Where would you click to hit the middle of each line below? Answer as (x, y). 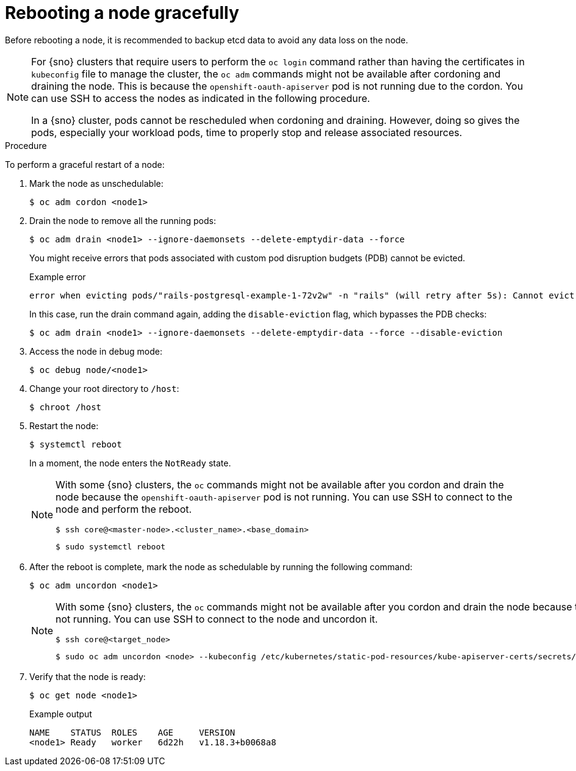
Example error (58, 277)
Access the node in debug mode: (96, 351)
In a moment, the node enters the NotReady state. (130, 463)
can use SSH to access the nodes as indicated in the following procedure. (201, 98)
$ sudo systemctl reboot (111, 546)
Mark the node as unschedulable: (96, 183)
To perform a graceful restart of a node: (85, 164)
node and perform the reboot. (124, 509)
